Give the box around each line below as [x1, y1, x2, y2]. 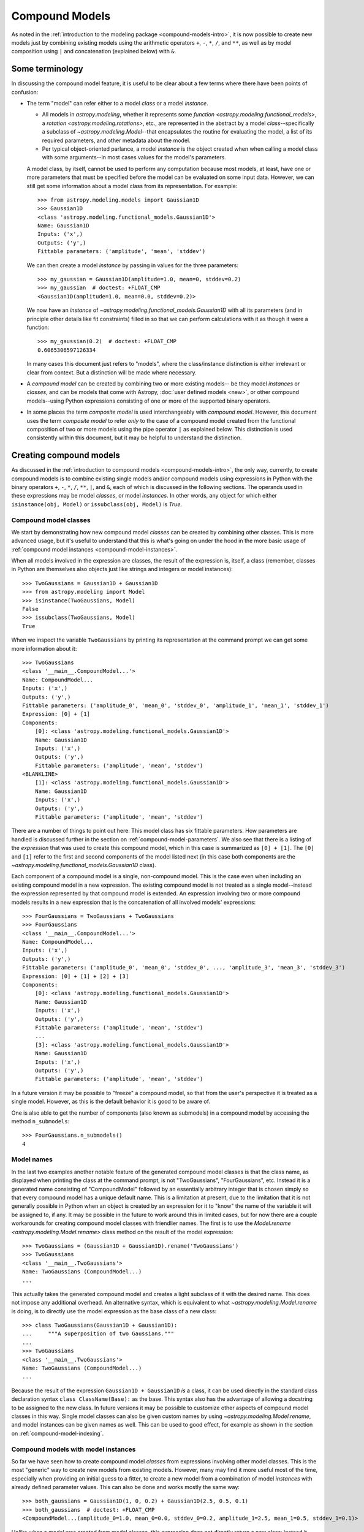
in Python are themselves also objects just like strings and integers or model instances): [11, 566, 233, 573]
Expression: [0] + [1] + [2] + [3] [22, 973, 129, 980]
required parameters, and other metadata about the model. [42, 137, 191, 144]
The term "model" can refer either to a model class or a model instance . [26, 100, 208, 107]
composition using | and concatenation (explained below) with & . [11, 48, 176, 55]
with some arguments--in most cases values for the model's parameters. [42, 154, 226, 161]
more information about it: [11, 645, 77, 652]
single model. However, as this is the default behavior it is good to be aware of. [11, 1098, 211, 1105]
